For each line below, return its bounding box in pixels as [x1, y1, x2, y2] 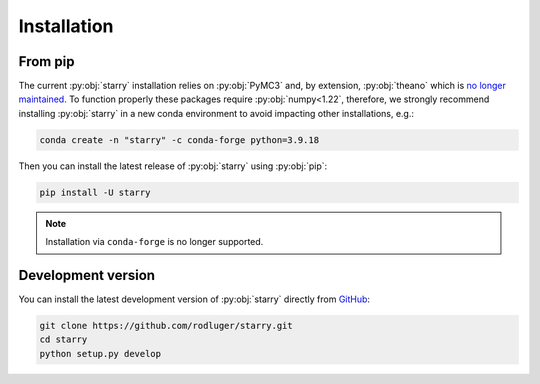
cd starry [39, 334, 88, 345]
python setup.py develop [39, 348, 162, 359]
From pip [18, 53, 75, 70]
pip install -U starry [39, 186, 151, 198]
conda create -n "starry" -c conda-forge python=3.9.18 [39, 134, 320, 145]
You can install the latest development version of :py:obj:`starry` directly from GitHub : [18, 293, 370, 305]
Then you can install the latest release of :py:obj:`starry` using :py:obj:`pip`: [18, 160, 328, 172]
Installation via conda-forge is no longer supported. [45, 236, 264, 248]
